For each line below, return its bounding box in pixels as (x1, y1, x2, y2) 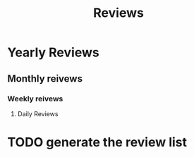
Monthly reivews (7, 73, 83, 84)
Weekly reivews (7, 94, 63, 103)
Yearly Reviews (7, 44, 100, 61)
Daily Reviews (17, 109, 59, 118)
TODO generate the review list (7, 134, 188, 151)
